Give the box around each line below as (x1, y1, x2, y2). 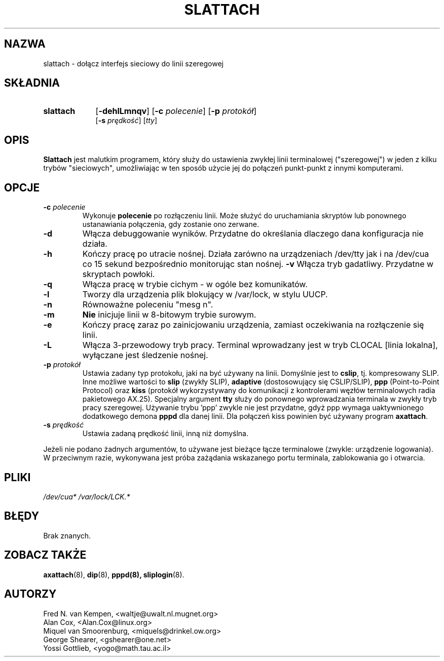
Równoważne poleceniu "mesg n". (82, 299, 213, 310)
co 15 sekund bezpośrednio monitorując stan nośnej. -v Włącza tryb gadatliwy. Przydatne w (82, 259, 434, 269)
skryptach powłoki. (82, 269, 155, 280)
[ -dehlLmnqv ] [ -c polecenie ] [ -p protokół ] (95, 106, 256, 116)
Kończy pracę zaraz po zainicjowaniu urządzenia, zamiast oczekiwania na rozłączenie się (82, 320, 424, 330)
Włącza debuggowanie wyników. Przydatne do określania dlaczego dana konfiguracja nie (82, 228, 424, 239)
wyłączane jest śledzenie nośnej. (82, 350, 208, 361)
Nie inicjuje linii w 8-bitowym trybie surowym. (82, 309, 256, 320)
